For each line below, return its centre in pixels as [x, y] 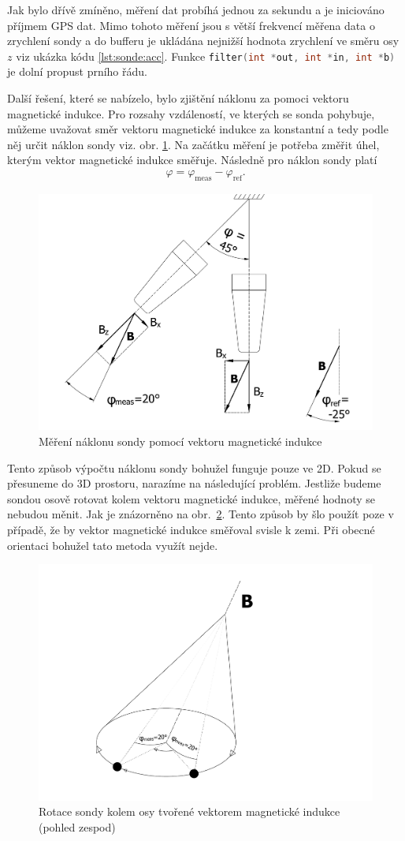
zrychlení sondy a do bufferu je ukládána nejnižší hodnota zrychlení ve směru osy [203, 41]
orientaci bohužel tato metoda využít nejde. [113, 545]
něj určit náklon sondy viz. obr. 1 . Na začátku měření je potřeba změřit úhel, [193, 144]
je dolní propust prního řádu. [77, 71]
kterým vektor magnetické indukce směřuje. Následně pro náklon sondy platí [192, 160]
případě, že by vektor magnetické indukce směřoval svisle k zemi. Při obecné [191, 530]
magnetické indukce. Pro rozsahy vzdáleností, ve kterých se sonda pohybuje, [191, 113]
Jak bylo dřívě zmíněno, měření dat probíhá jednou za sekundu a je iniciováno [196, 9]
